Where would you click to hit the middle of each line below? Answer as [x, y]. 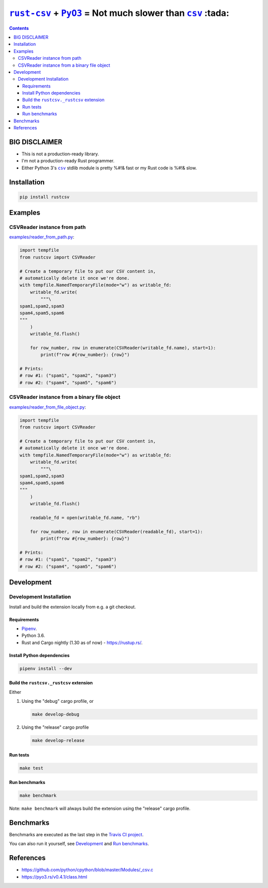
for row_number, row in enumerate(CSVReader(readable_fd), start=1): [116, 532]
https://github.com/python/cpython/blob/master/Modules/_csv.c [87, 870]
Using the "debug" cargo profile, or [58, 701]
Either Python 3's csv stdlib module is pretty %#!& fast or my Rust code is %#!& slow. [109, 168]
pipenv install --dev [46, 668]
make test [32, 768]
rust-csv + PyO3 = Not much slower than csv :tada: [119, 13]
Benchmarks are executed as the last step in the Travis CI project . [76, 835]
